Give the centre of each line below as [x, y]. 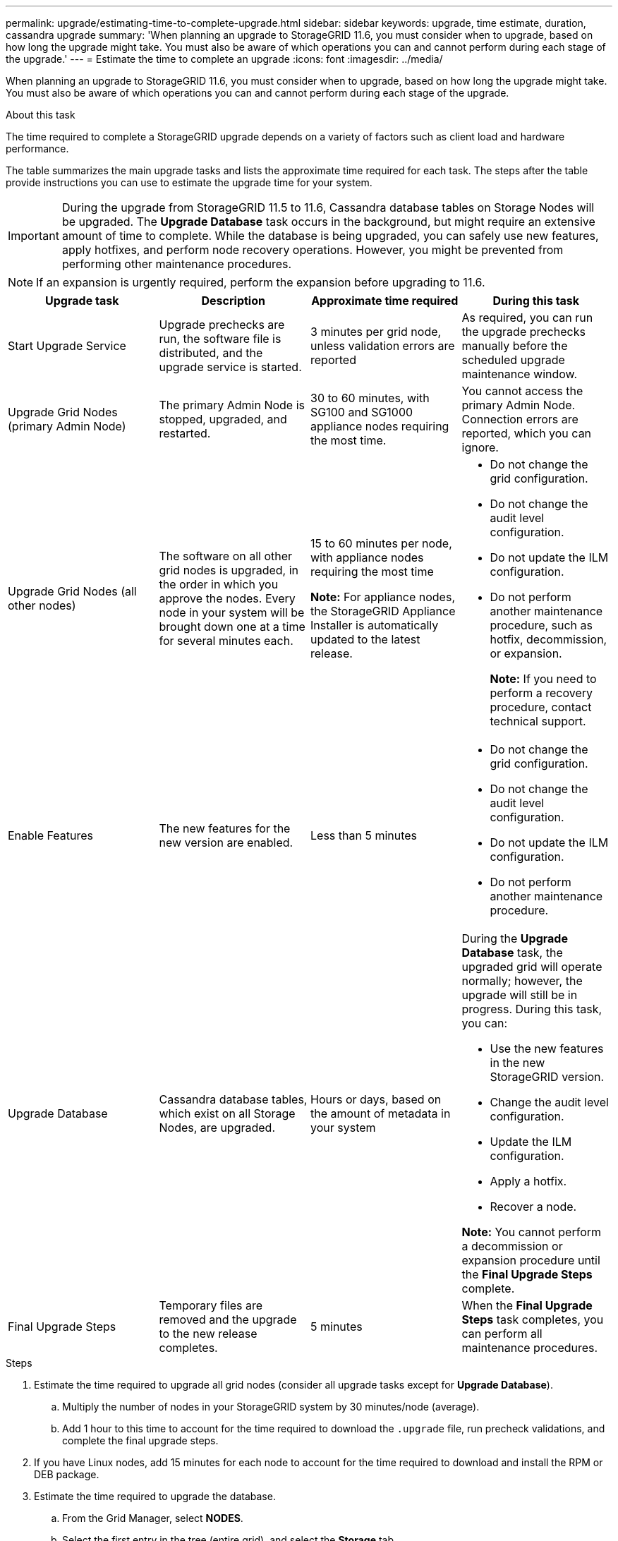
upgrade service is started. [230, 367]
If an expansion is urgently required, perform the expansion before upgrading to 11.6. [261, 282]
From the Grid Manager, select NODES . [153, 1518]
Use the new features [547, 1049]
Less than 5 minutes [364, 835]
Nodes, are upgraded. [217, 1128]
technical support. [538, 721]
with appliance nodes [367, 557]
